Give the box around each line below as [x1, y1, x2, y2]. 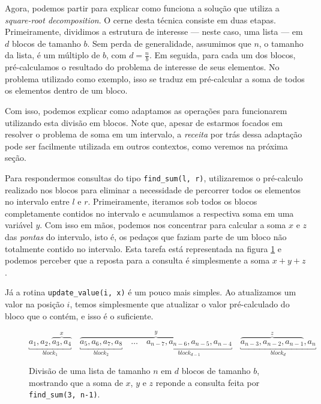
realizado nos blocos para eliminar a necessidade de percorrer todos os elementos [5, 183, 301, 196]
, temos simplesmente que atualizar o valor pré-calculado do [70, 298, 290, 310]
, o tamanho [259, 37, 304, 49]
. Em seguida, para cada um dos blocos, [149, 49, 296, 61]
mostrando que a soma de [29, 376, 123, 388]
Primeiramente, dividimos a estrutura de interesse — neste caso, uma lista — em [5, 25, 303, 38]
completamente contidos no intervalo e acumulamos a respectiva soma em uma [5, 207, 294, 219]
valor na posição [5, 298, 64, 310]
